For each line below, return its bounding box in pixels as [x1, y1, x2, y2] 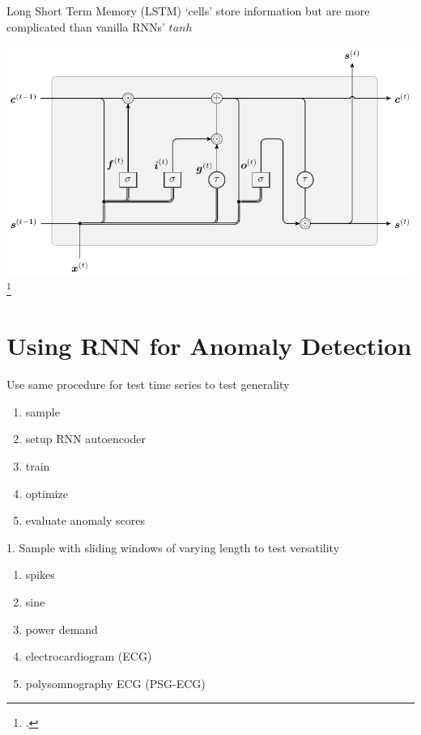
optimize [25, 484, 68, 501]
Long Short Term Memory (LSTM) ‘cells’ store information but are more [6, 2, 370, 19]
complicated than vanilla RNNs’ [6, 18, 165, 35]
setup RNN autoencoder [25, 430, 146, 447]
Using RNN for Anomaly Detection [6, 329, 412, 362]
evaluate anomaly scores [25, 512, 145, 529]
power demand [25, 620, 98, 637]
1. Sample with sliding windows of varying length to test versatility [6, 539, 340, 555]
